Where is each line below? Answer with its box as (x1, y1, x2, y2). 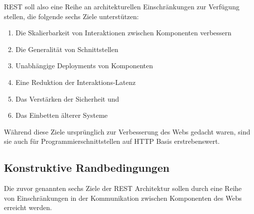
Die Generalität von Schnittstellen (15, 44, 118, 54)
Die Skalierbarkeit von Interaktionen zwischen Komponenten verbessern (15, 27, 232, 38)
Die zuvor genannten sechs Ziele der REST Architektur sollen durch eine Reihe (4, 183, 242, 193)
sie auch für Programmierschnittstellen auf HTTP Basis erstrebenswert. (4, 136, 220, 146)
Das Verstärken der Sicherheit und (15, 93, 119, 104)
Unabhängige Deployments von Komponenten (15, 60, 153, 71)
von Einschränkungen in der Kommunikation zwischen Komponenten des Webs (4, 192, 242, 203)
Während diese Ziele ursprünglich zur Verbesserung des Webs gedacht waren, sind (4, 126, 251, 136)
